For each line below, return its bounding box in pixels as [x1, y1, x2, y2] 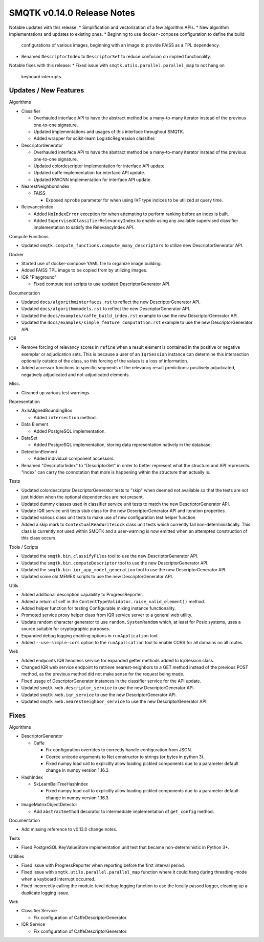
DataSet [21, 435, 38, 441]
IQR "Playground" [21, 274, 57, 280]
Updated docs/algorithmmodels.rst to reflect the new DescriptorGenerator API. [21, 306, 191, 312]
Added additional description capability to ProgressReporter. [21, 592, 143, 598]
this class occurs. [21, 535, 57, 541]
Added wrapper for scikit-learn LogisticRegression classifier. [33, 135, 156, 141]
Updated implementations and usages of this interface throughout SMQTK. [33, 129, 184, 135]
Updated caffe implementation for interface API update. [33, 170, 145, 176]
